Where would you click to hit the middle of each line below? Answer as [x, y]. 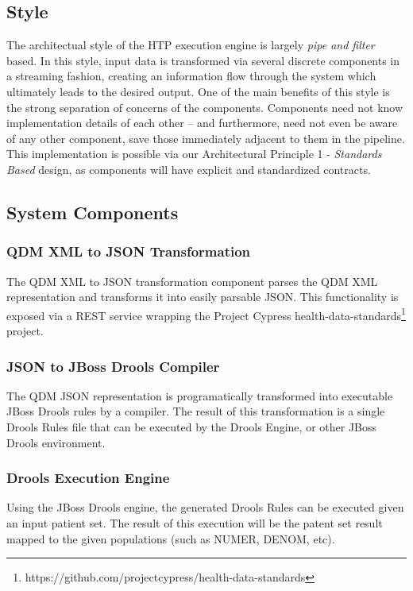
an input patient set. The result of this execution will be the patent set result [195, 522]
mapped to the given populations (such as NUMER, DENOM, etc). [171, 538]
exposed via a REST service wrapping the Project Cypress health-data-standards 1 [206, 314]
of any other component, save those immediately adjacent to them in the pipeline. [206, 138]
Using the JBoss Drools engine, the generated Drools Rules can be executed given [205, 507]
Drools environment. [56, 442]
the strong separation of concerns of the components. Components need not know [205, 107]
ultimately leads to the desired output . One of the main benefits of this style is [198, 91]
